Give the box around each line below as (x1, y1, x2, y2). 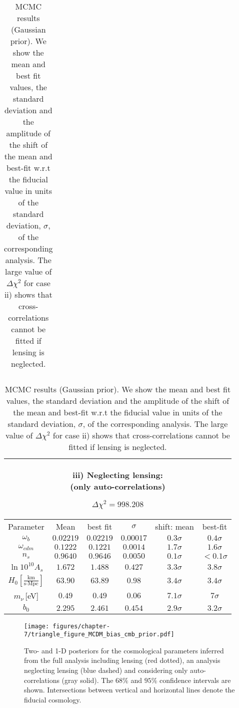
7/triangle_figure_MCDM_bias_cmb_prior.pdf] (24, 631, 174, 638)
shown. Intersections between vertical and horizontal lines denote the (24, 684, 235, 695)
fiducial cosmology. (24, 694, 81, 704)
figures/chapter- (52, 622, 110, 630)
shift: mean (155, 520, 194, 532)
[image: (24, 622, 49, 630)
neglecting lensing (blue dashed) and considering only (24, 665, 188, 675)
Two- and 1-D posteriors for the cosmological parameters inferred (24, 645, 224, 655)
